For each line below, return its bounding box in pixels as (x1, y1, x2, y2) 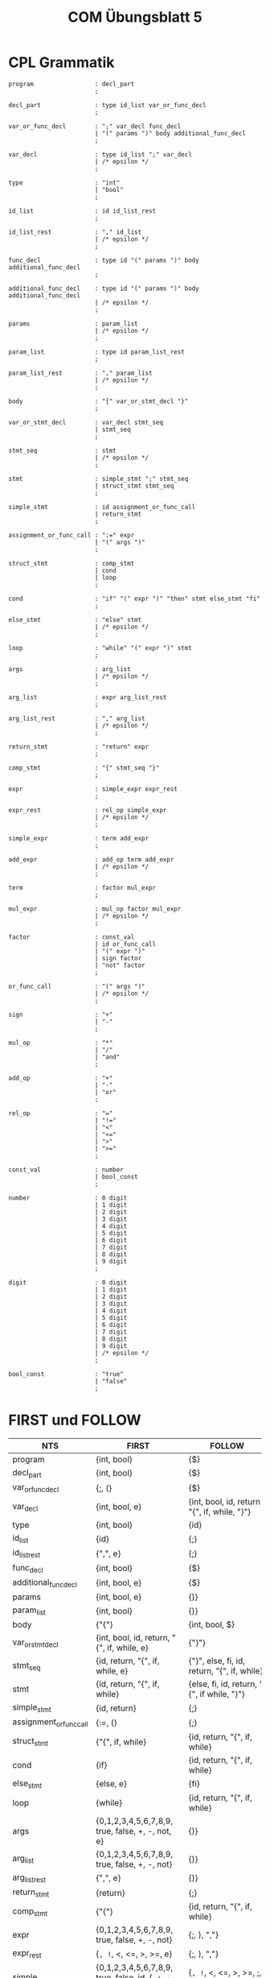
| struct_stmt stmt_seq (94, 482, 174, 490)
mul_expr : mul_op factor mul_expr (8, 905, 182, 913)
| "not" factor (94, 961, 146, 969)
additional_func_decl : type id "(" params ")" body (8, 284, 199, 292)
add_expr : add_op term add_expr (8, 855, 174, 864)
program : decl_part (8, 80, 135, 88)
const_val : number (8, 1165, 125, 1174)
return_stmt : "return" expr (8, 742, 149, 751)
